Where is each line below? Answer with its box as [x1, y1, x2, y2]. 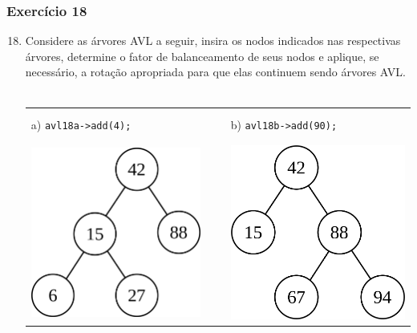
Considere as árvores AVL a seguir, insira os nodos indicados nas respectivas [25, 32, 401, 49]
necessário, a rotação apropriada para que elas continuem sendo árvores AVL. [25, 63, 406, 80]
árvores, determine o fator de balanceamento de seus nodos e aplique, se [25, 47, 379, 64]
